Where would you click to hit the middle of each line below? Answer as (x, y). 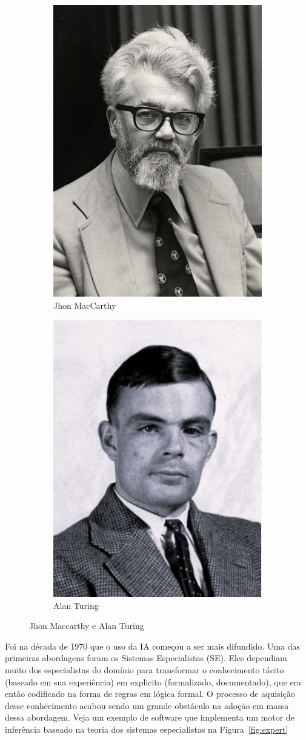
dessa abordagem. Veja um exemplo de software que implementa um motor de (150, 717)
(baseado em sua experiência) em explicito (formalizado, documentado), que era (153, 681)
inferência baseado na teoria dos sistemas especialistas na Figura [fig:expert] (147, 729)
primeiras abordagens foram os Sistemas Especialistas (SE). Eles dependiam (146, 658)
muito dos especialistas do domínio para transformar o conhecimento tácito (145, 670)
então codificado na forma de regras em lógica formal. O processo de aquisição (150, 694)
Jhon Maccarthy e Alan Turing (87, 626)
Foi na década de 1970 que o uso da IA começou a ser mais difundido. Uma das (153, 646)
